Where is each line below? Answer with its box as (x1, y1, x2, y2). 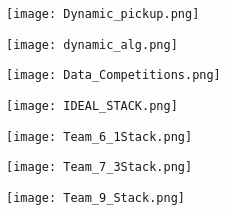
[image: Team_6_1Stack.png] (6, 129, 193, 144)
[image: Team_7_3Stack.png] (6, 160, 193, 175)
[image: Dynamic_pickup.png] (6, 7, 200, 21)
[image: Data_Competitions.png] (6, 68, 221, 83)
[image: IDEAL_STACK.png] (6, 98, 178, 113)
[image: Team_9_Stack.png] (6, 190, 185, 205)
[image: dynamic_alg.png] (6, 37, 178, 52)
